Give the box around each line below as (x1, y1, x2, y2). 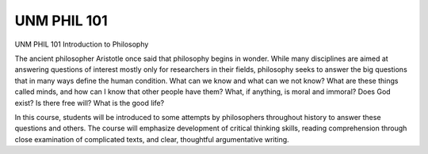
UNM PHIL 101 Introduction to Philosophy (14, 39, 149, 49)
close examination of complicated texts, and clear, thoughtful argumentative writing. (14, 134, 289, 144)
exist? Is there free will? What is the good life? (14, 98, 165, 107)
